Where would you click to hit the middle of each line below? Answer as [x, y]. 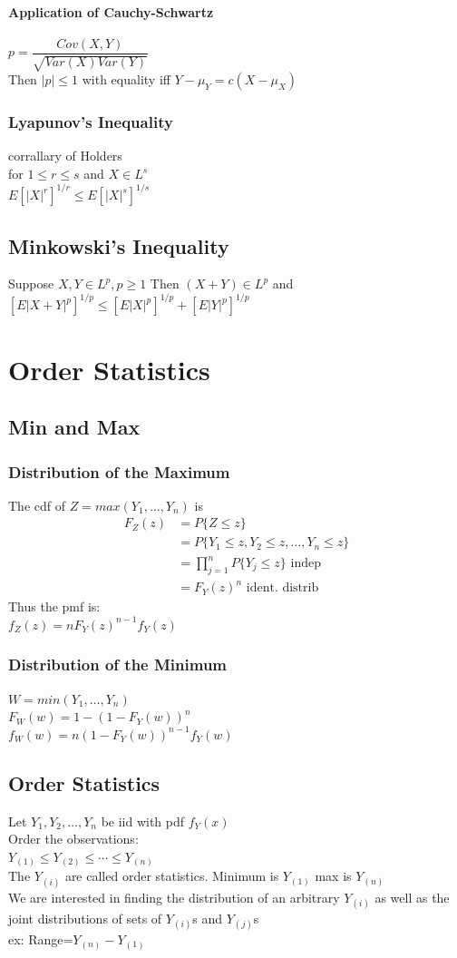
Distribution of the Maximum [119, 471]
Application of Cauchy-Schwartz [111, 11]
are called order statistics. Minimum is [172, 876]
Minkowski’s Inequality [119, 245]
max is [333, 876]
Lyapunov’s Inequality [91, 122]
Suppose [31, 283]
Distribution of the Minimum [118, 665]
